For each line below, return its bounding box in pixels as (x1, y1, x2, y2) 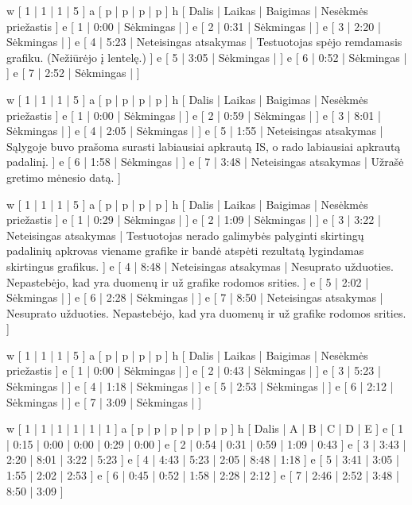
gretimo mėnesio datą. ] (6, 168, 121, 185)
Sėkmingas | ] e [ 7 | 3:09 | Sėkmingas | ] (6, 393, 202, 410)
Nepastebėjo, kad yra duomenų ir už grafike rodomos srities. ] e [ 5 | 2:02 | (6, 273, 369, 290)
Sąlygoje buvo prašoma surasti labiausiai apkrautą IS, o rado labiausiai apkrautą (6, 137, 401, 154)
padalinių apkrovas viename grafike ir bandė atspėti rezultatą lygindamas (6, 242, 364, 259)
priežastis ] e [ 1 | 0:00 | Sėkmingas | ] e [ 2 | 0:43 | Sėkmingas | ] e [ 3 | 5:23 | (6, 362, 381, 379)
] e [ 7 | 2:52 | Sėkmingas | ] (6, 64, 140, 81)
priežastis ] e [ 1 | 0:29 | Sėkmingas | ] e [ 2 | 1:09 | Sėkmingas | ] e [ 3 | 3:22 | (6, 211, 381, 228)
